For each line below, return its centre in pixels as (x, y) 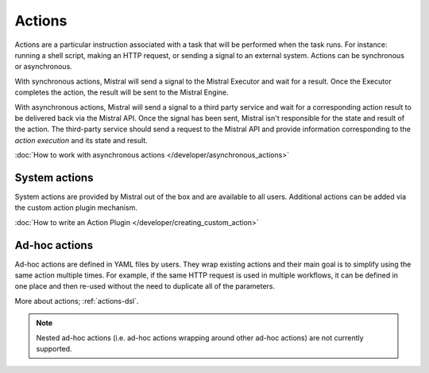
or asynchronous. (44, 67)
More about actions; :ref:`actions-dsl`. (77, 301)
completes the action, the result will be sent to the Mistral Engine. (122, 92)
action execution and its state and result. (81, 140)
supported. (54, 349)
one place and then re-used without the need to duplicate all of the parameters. (145, 286)
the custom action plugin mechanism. (76, 208)
